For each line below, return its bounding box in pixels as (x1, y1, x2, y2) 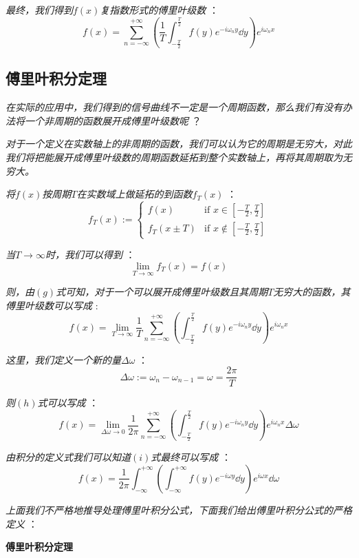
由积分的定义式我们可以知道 (6, 450, 131, 464)
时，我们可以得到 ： (45, 247, 135, 262)
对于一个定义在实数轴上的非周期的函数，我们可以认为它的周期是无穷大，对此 (6, 136, 352, 151)
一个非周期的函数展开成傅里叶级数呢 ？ (24, 113, 202, 127)
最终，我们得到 (6, 3, 73, 17)
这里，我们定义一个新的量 (6, 352, 121, 366)
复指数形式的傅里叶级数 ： (100, 3, 219, 17)
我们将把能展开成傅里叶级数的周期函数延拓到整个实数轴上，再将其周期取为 (6, 149, 342, 164)
